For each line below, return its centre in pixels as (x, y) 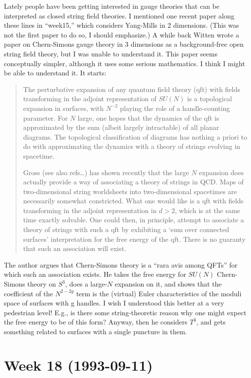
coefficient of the (28, 293)
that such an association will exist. (75, 248)
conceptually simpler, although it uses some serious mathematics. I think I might (125, 63)
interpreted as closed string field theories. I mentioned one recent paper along (119, 15)
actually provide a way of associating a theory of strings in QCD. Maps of (133, 182)
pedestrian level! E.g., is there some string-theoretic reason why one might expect (125, 312)
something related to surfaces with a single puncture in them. (96, 331)
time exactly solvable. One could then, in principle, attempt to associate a (134, 220)
